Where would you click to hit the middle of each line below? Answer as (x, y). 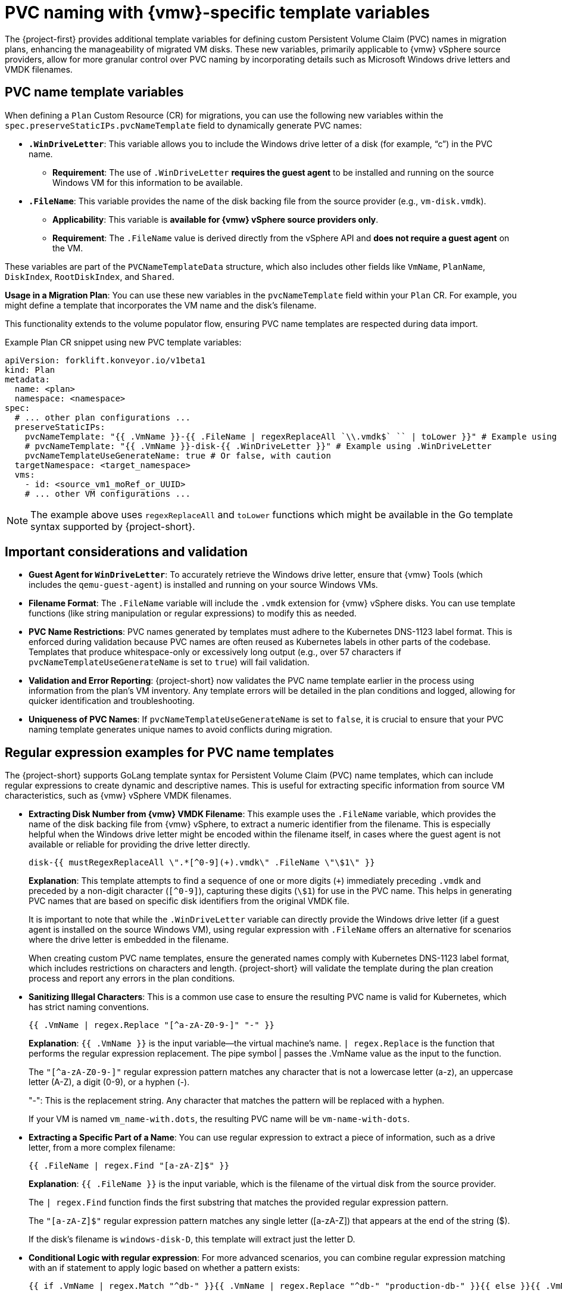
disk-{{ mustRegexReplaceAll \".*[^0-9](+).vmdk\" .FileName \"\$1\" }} (202, 863)
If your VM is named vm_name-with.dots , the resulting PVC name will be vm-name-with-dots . (219, 1119)
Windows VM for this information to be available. (148, 182)
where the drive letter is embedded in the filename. (129, 940)
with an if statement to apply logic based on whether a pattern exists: (164, 1268)
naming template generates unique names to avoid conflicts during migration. (181, 730)
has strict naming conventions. (89, 1007)
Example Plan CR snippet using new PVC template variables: (123, 342)
